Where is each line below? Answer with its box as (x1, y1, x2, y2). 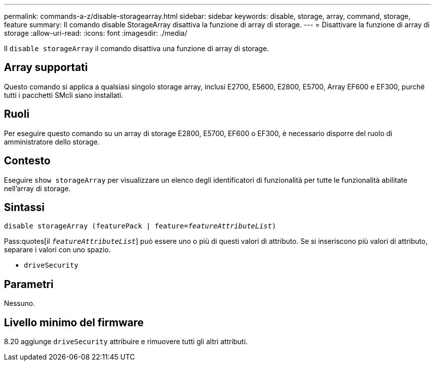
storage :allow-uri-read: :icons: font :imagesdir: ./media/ (4, 29, 187, 37)
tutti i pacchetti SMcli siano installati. (4, 90, 123, 99)
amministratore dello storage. (4, 137, 100, 146)
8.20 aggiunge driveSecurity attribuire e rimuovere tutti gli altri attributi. (4, 337, 248, 346)
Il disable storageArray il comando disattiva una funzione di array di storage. (4, 44, 269, 53)
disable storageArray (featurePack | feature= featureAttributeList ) (4, 222, 276, 230)
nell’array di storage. (4, 184, 71, 193)
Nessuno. (4, 299, 35, 308)
